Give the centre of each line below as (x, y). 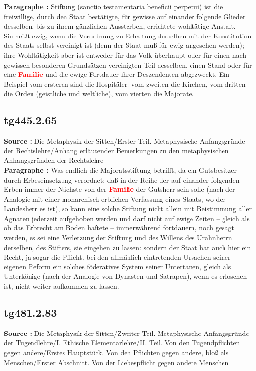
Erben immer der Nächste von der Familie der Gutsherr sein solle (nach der (120, 189)
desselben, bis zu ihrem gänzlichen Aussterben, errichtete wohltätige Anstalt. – (123, 26)
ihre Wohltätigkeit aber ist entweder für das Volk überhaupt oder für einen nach (125, 55)
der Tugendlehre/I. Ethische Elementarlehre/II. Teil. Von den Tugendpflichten (122, 343)
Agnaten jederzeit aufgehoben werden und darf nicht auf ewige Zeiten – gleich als (127, 218)
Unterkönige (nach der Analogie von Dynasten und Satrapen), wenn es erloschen (126, 276)
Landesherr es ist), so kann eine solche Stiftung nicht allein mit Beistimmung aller (128, 208)
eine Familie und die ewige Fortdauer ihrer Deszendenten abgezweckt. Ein (117, 74)
